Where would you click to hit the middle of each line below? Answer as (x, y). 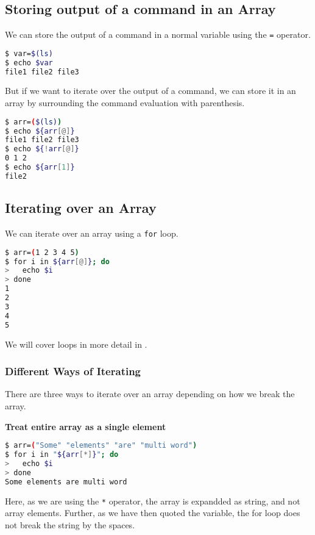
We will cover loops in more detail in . (76, 344)
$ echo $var (29, 63)
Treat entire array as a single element (86, 426)
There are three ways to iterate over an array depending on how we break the (150, 394)
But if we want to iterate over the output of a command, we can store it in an (150, 91)
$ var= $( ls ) (29, 53)
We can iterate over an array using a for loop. (92, 233)
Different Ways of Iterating (73, 371)
